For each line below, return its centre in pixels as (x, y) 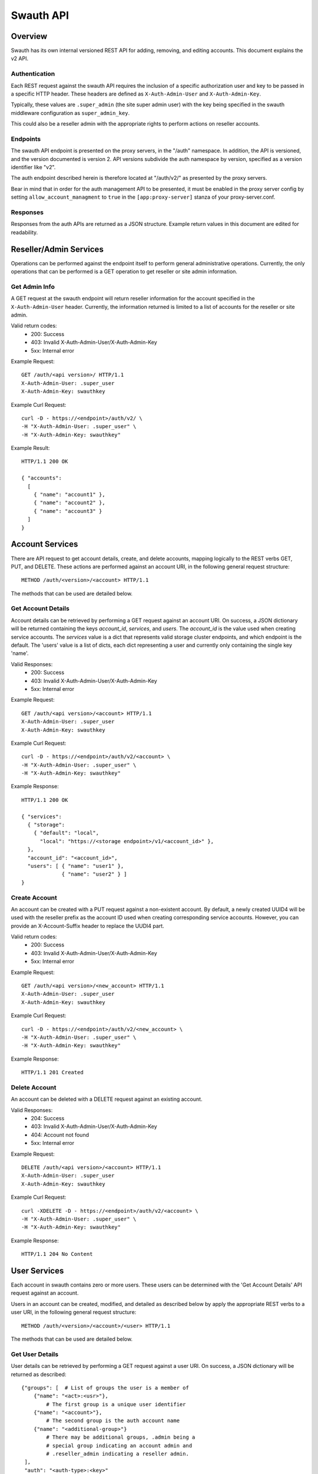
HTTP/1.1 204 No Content (57, 1254)
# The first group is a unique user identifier (116, 1404)
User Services (37, 1271)
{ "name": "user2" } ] (94, 874)
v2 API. (20, 58)
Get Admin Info (33, 287)
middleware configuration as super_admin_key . (70, 113)
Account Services (44, 544)
